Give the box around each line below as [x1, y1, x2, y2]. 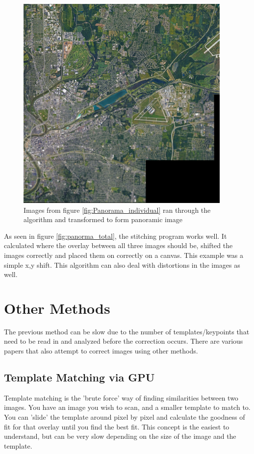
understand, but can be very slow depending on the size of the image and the [4, 431, 236, 441]
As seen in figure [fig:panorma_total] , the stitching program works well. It [4, 230, 227, 241]
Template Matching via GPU [4, 370, 155, 385]
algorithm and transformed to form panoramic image [24, 214, 182, 225]
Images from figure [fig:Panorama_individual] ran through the [24, 204, 211, 215]
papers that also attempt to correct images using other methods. [4, 346, 198, 356]
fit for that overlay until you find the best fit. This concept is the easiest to [4, 421, 229, 431]
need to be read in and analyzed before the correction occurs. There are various [4, 336, 243, 346]
